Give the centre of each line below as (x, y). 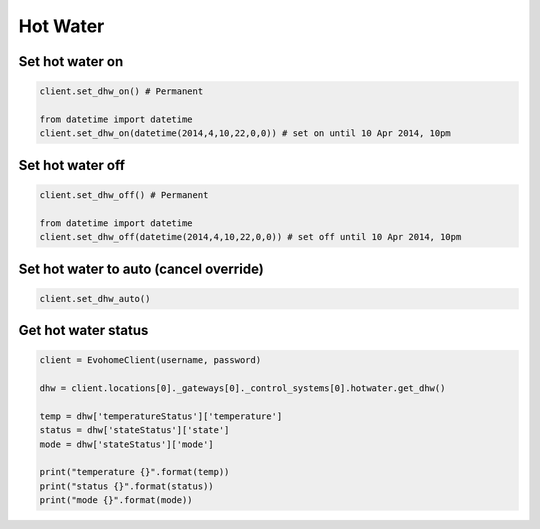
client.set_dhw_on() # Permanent (121, 91)
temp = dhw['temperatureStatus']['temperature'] (161, 416)
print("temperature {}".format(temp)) (134, 472)
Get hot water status (83, 330)
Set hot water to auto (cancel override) (141, 268)
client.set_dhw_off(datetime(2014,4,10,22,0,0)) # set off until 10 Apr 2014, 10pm (250, 237)
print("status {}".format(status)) (126, 486)
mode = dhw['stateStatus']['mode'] (126, 444)
